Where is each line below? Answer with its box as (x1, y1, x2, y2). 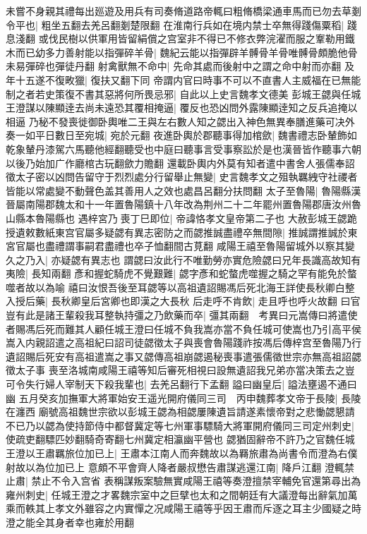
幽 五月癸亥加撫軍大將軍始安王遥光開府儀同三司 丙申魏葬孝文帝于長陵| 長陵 (6, 390, 361, 405)
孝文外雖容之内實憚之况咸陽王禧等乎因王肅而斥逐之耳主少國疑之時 (54, 501, 361, 516)
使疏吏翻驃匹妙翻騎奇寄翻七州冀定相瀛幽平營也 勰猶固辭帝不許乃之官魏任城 (6, 432, 355, 447)
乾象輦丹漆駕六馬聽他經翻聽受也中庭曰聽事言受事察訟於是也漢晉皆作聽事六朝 (6, 141, 361, 156)
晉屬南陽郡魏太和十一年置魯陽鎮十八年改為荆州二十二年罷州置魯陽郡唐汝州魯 (6, 197, 361, 212)
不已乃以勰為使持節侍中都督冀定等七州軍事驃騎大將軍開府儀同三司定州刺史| (6, 418, 354, 432)
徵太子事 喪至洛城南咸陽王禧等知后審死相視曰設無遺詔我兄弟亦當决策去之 (6, 363, 345, 377)
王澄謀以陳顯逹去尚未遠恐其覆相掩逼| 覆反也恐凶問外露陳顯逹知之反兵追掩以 (6, 100, 358, 115)
